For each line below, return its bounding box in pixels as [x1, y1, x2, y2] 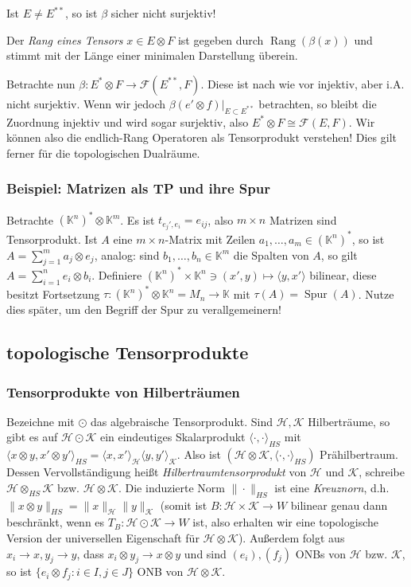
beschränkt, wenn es [6, 514, 105, 530]
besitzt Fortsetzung [6, 285, 100, 302]
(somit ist [160, 496, 207, 513]
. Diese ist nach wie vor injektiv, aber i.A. [200, 75, 405, 92]
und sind [184, 545, 227, 562]
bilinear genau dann [290, 496, 388, 513]
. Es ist [120, 211, 155, 228]
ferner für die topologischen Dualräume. [6, 144, 200, 161]
